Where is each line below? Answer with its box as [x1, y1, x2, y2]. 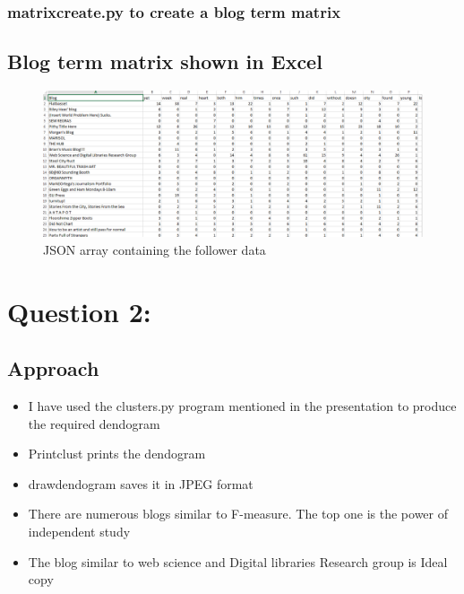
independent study [28, 521, 131, 540]
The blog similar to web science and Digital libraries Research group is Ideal [28, 552, 448, 571]
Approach [7, 354, 99, 382]
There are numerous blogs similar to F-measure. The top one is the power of [28, 504, 448, 523]
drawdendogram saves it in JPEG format [28, 474, 253, 493]
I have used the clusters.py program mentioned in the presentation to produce [28, 396, 457, 415]
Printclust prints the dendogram [28, 444, 206, 463]
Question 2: [7, 293, 151, 329]
